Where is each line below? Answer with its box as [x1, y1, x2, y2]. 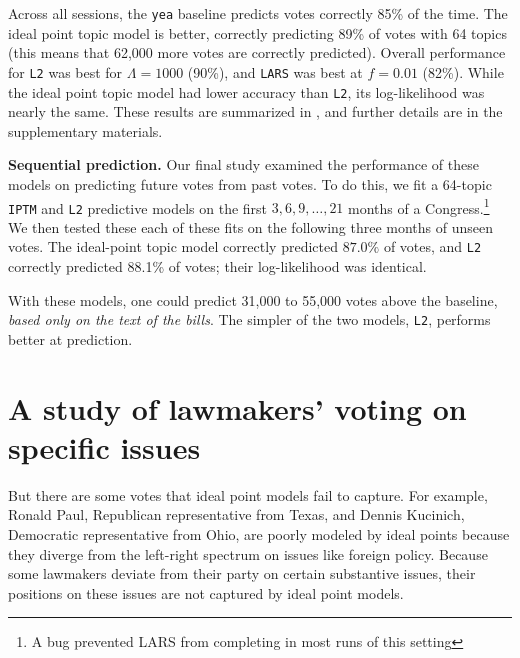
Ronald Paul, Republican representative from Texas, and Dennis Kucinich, [8, 504, 465, 525]
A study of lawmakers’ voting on [8, 387, 467, 428]
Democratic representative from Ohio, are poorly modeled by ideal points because [8, 524, 510, 545]
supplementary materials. [8, 120, 163, 141]
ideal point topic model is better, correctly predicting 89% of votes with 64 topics [8, 22, 507, 43]
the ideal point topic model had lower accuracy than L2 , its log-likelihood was [8, 81, 485, 102]
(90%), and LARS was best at [187, 61, 363, 82]
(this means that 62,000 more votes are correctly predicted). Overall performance [8, 42, 506, 63]
